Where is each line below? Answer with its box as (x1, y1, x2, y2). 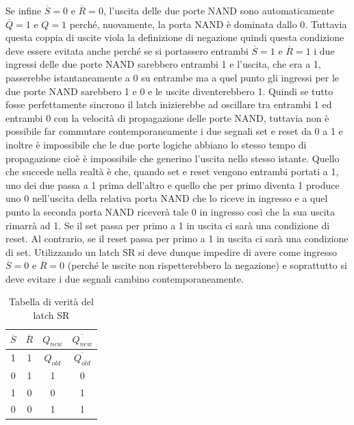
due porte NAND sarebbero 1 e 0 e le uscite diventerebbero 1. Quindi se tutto (5, 83, 333, 98)
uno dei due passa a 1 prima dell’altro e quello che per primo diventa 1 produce (5, 177, 340, 192)
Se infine (5, 3, 42, 17)
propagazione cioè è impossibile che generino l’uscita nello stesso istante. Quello (5, 151, 340, 165)
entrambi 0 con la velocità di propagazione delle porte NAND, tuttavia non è (5, 110, 329, 125)
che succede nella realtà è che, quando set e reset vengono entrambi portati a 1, (5, 164, 339, 179)
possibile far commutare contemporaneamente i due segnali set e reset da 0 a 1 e (5, 124, 343, 138)
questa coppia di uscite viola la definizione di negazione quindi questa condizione (5, 30, 344, 44)
